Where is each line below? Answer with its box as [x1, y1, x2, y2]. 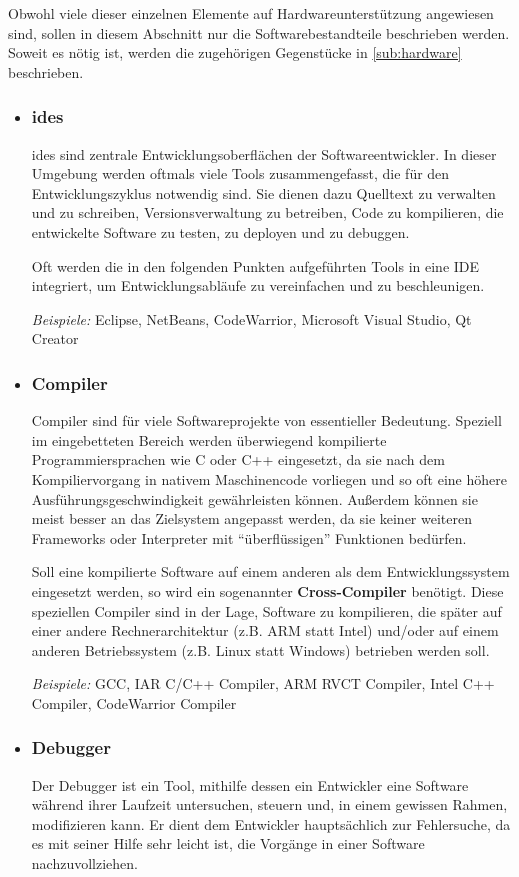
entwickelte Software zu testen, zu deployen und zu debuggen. [31, 221, 410, 242]
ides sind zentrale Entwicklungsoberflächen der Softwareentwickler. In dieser [31, 143, 497, 164]
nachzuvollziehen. [31, 853, 138, 874]
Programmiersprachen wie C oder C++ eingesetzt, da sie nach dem [31, 449, 445, 470]
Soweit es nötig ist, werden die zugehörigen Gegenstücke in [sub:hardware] [8, 42, 462, 63]
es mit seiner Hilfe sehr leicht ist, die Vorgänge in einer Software [31, 833, 425, 854]
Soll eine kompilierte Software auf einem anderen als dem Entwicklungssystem [31, 561, 510, 582]
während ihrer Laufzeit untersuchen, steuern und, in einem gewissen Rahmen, [31, 794, 508, 815]
